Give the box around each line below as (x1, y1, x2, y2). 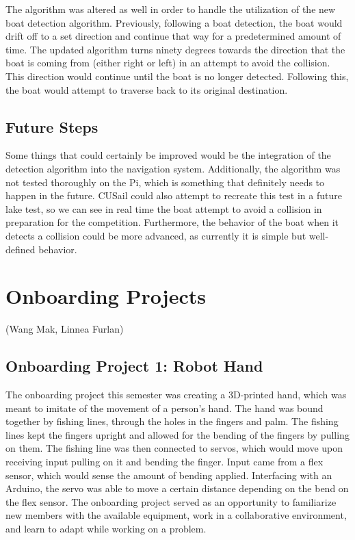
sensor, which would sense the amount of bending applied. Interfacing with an (5, 467, 332, 482)
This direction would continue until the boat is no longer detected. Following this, (5, 68, 349, 83)
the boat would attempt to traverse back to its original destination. (5, 82, 288, 97)
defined (5, 242, 36, 256)
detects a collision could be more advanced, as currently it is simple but (5, 228, 306, 242)
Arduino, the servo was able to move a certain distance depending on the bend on (5, 481, 349, 496)
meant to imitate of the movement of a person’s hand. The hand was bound (5, 400, 324, 415)
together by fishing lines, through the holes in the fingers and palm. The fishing (5, 414, 339, 428)
